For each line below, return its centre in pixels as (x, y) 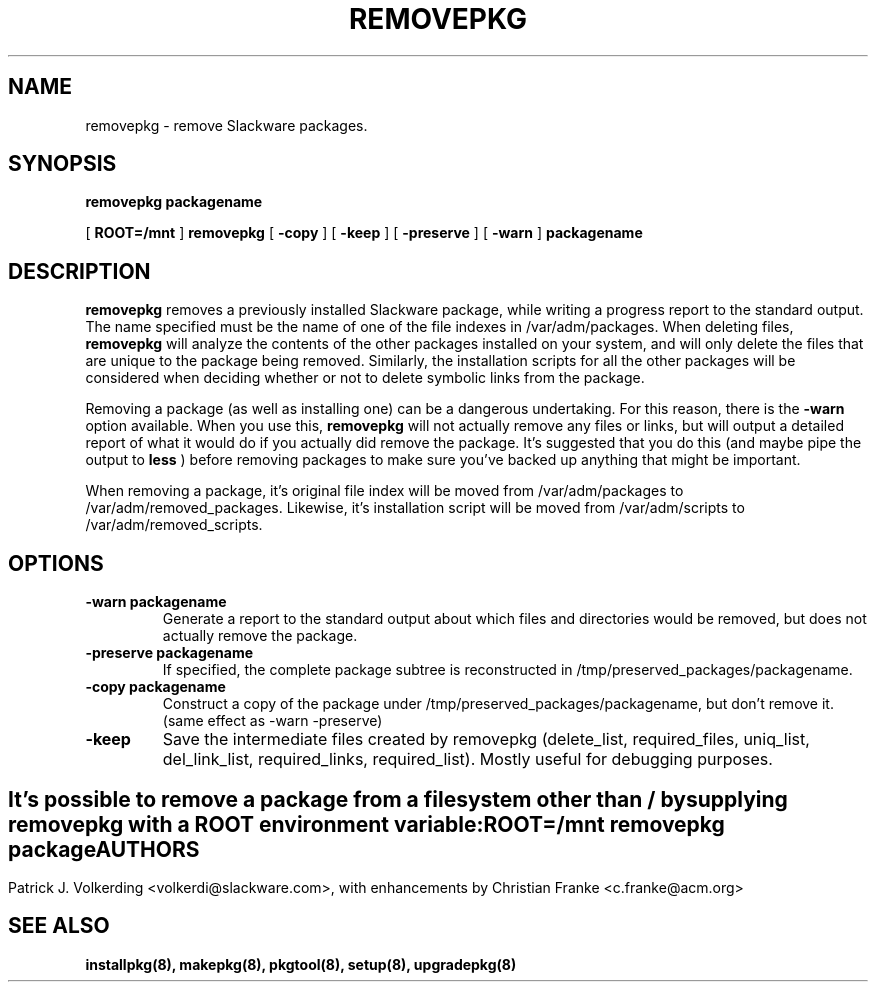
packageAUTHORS (104, 849)
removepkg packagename (174, 202)
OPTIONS (56, 563)
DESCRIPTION (79, 271)
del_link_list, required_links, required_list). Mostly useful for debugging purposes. (467, 759)
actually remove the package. (260, 636)
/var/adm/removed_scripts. (174, 525)
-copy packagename (155, 687)
